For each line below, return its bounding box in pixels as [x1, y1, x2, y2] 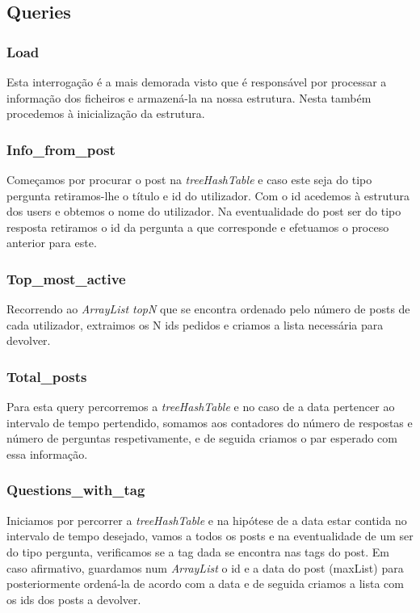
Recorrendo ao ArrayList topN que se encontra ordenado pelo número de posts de [6, 300, 410, 317]
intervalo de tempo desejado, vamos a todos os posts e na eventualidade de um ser [6, 527, 414, 544]
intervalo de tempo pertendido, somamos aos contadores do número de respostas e [6, 414, 413, 430]
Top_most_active [6, 268, 126, 288]
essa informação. [6, 445, 88, 462]
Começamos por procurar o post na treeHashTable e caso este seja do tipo [6, 171, 372, 187]
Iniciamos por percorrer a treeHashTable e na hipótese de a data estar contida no [6, 511, 407, 528]
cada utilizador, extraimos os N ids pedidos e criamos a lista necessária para [6, 316, 384, 333]
